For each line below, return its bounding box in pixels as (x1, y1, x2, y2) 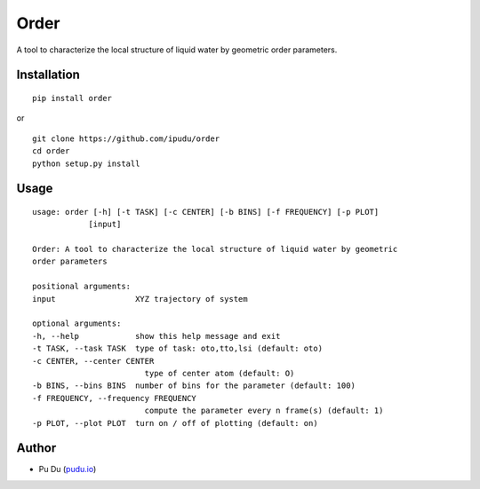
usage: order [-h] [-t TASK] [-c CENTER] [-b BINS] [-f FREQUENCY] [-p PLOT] (32, 207, 380, 217)
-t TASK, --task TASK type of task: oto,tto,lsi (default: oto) (32, 343, 324, 354)
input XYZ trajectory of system (32, 294, 248, 304)
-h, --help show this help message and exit (32, 331, 281, 341)
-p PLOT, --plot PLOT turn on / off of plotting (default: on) (32, 418, 319, 428)
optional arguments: (32, 319, 122, 328)
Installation (16, 67, 80, 83)
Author (16, 440, 57, 456)
